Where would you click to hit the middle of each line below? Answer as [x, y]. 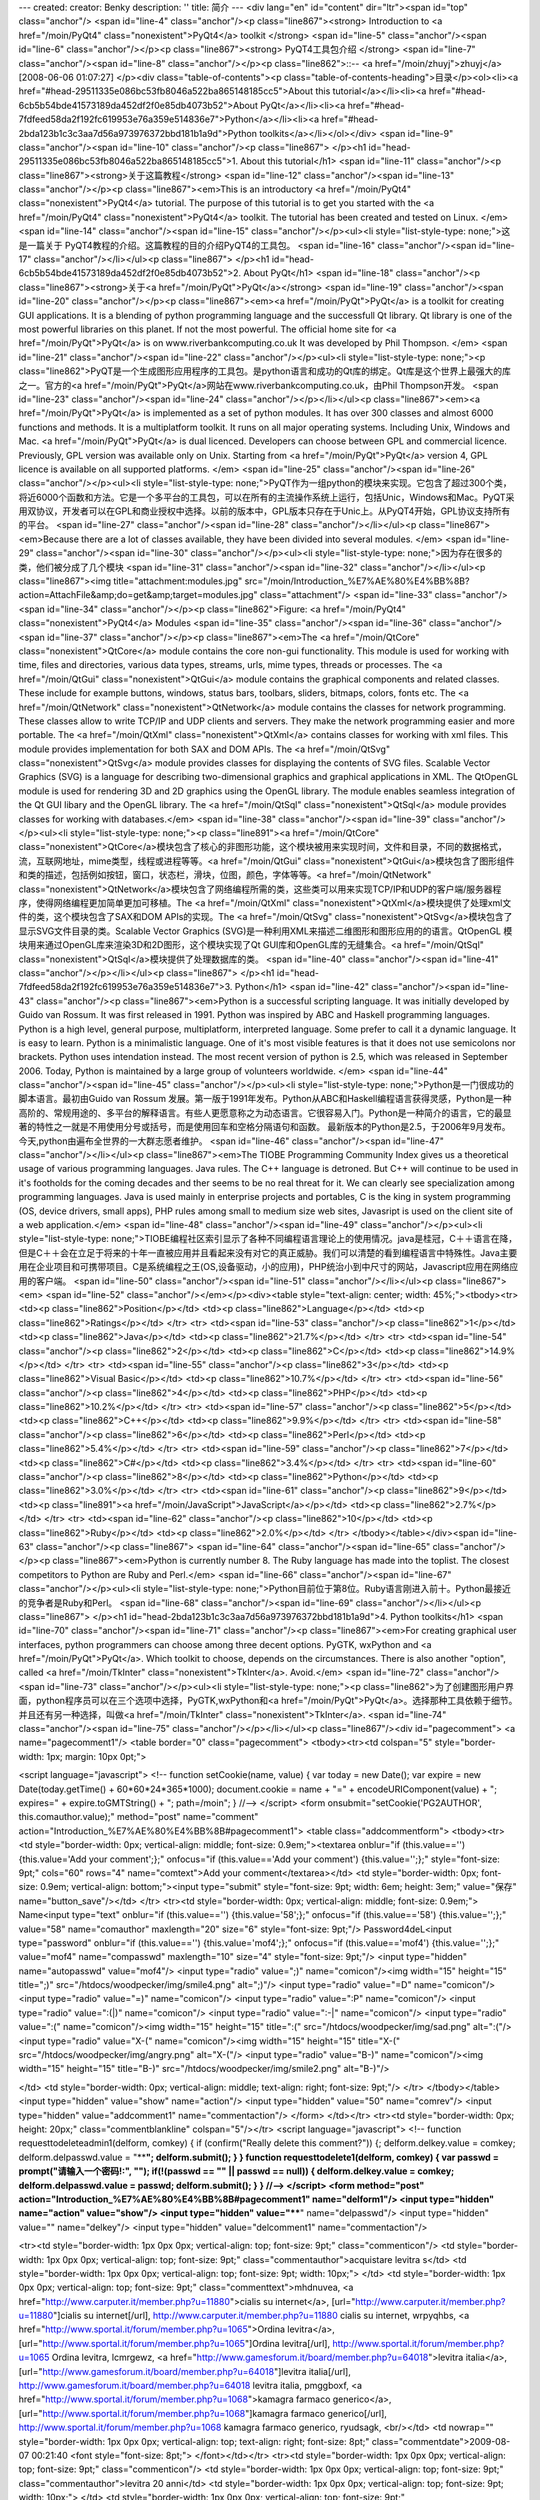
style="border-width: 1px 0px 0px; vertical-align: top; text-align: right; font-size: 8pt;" [194, 2441]
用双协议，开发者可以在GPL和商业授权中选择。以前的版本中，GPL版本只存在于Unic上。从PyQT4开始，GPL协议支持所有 [264, 511]
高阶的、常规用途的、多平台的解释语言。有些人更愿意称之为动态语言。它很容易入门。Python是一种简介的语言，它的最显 [265, 1112]
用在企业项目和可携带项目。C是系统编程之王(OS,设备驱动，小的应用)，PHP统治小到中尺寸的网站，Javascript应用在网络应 [268, 1267]
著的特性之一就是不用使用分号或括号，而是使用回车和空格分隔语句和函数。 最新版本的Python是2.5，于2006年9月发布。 [264, 1127]
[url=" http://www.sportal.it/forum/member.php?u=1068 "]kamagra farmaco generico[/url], [202, 2413]
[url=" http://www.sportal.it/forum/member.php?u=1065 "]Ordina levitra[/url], [174, 2343]
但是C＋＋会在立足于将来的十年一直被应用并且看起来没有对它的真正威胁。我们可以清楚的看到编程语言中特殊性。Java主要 [268, 1252]
